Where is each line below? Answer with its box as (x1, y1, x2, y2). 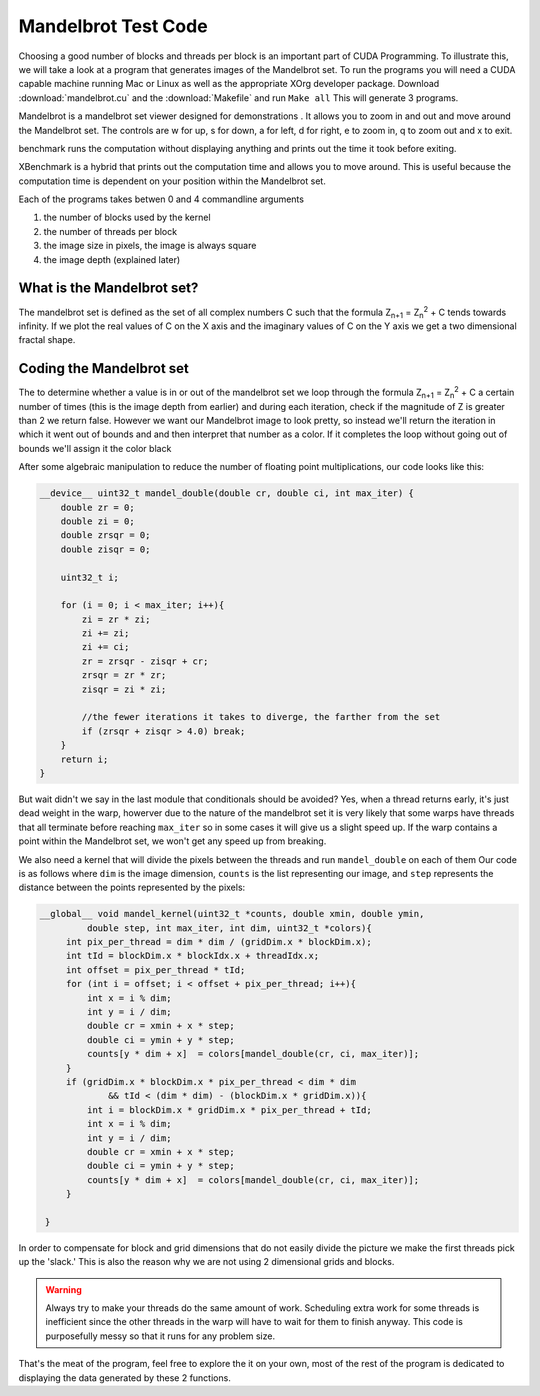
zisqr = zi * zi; (81, 683, 167, 695)
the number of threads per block (43, 225, 178, 237)
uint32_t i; (60, 571, 120, 583)
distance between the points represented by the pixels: (18, 881, 246, 894)
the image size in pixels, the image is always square (43, 240, 257, 252)
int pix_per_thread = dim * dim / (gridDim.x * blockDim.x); (65, 936, 372, 948)
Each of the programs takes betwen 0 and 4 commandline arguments (18, 193, 305, 205)
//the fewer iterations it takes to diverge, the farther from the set (81, 711, 441, 723)
